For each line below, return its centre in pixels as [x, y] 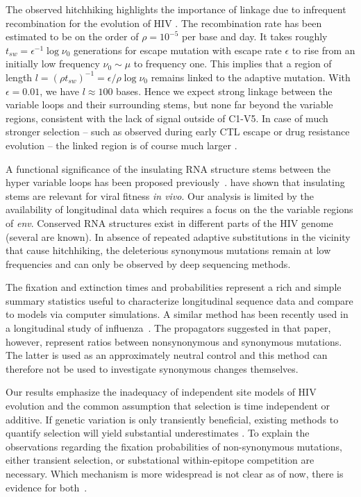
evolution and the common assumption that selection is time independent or [168, 406]
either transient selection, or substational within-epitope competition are [160, 460]
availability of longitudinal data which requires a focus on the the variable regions [179, 209]
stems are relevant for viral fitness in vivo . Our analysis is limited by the [160, 195]
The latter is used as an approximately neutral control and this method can [167, 355]
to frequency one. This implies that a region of [233, 64]
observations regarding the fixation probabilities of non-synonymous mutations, [174, 446]
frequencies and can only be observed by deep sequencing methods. [148, 263]
